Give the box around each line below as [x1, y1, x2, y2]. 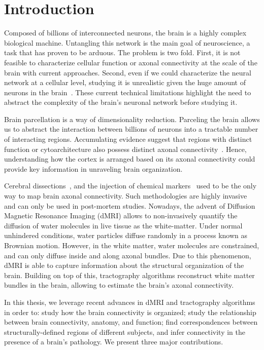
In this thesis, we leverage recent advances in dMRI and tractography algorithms [4, 296, 255, 307]
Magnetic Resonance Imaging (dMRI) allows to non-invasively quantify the [4, 210, 238, 221]
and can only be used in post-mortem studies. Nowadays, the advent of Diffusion [4, 200, 255, 211]
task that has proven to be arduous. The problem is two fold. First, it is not [4, 47, 241, 58]
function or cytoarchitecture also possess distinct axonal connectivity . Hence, [4, 143, 247, 154]
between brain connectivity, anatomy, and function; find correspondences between [4, 317, 258, 327]
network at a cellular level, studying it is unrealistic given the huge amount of [4, 77, 246, 88]
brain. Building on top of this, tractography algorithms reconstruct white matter [4, 269, 255, 280]
